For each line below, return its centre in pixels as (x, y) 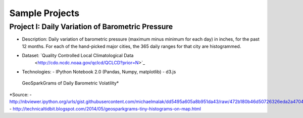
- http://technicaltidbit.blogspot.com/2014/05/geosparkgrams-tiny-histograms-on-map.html (105, 108)
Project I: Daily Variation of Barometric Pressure (91, 27)
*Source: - (21, 94)
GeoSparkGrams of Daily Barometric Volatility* (70, 83)
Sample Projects (44, 13)
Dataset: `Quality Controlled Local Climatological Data (78, 56)
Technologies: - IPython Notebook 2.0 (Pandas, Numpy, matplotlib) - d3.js (99, 72)
